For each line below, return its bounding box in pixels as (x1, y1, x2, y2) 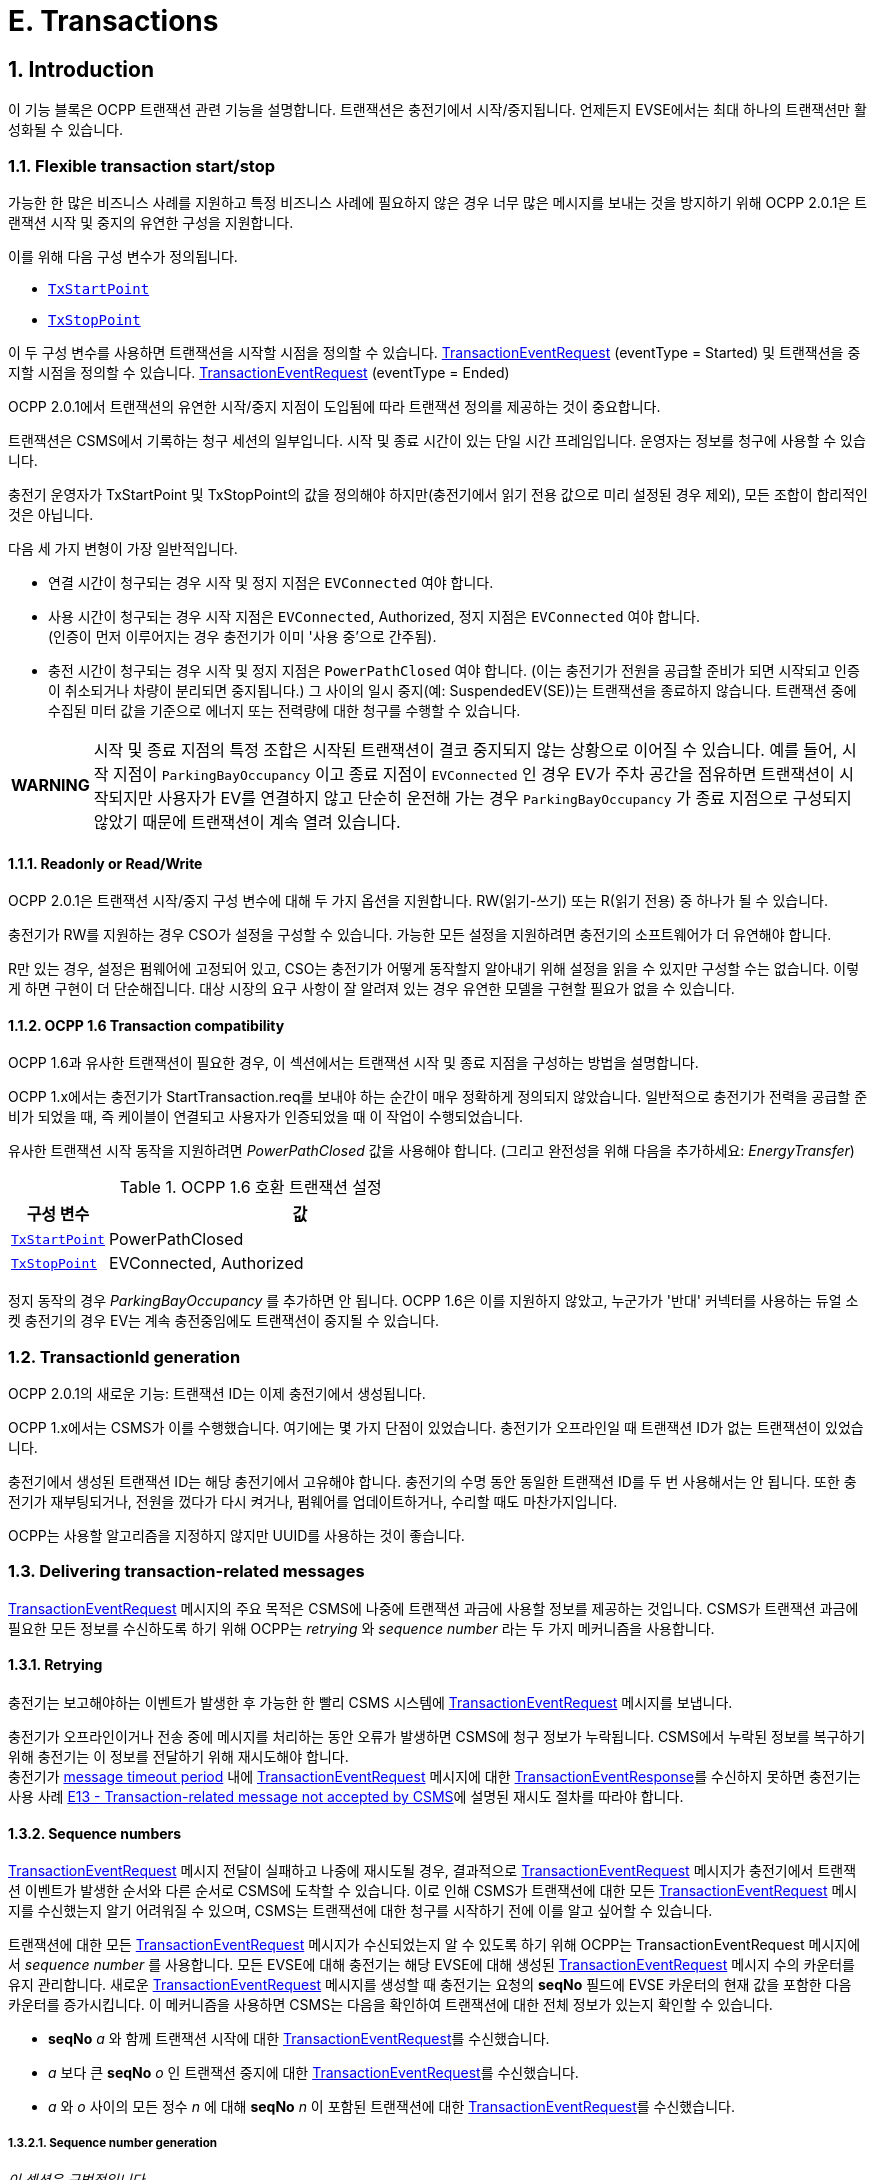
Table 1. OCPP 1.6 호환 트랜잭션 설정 (119, 1177, 382, 1198)
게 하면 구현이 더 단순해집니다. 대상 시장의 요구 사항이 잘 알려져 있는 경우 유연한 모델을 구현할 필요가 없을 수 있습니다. (8, 980, 735, 998)
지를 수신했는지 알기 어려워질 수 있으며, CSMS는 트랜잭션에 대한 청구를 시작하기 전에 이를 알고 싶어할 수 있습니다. (8, 1902, 713, 1920)
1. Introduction (8, 56, 154, 82)
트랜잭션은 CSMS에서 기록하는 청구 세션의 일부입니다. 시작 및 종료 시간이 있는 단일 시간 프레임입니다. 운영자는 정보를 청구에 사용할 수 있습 (8, 431, 866, 449)
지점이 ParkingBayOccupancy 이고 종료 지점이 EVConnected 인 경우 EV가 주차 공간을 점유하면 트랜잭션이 (113, 763, 835, 784)
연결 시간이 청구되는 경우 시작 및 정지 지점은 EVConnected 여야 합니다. (48, 573, 494, 591)
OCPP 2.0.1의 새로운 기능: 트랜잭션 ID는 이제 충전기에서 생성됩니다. (8, 1385, 426, 1403)
